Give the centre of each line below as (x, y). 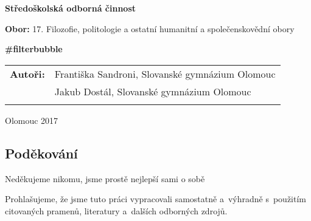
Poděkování (41, 153)
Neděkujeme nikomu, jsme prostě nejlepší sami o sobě (105, 178)
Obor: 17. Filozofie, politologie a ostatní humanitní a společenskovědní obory (150, 28)
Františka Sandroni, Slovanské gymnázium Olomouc (165, 73)
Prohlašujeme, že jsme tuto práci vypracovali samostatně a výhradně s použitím (156, 199)
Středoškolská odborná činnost (71, 8)
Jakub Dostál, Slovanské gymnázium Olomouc (153, 91)
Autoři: (27, 73)
